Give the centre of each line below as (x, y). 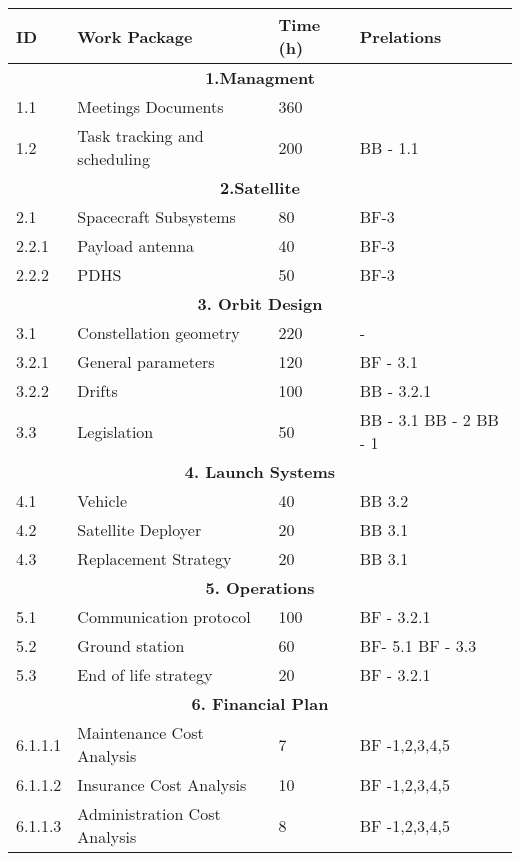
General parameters (146, 361)
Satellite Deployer (139, 529)
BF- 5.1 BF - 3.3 (418, 645)
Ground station (131, 645)
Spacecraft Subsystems (156, 216)
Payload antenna (136, 245)
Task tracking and (140, 135)
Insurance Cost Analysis (162, 784)
